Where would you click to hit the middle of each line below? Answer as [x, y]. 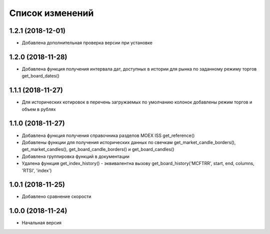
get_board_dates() [40, 76]
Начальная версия [42, 223]
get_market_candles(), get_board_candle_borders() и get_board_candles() [98, 149]
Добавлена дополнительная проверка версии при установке [87, 43]
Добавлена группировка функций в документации [76, 156]
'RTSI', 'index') [37, 170]
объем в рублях [39, 109]
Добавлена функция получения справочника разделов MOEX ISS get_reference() [108, 135]
